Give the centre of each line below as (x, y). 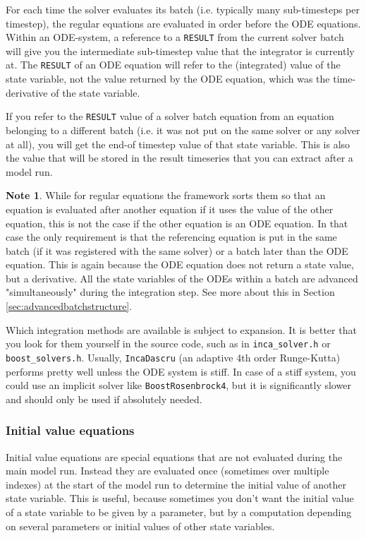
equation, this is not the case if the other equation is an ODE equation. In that (177, 223)
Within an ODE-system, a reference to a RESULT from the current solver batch (175, 37)
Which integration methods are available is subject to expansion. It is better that (181, 329)
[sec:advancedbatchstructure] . (69, 306)
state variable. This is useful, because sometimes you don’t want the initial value (180, 498)
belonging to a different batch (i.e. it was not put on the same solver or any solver (183, 130)
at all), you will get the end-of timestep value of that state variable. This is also (178, 144)
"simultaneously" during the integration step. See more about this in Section (170, 292)
